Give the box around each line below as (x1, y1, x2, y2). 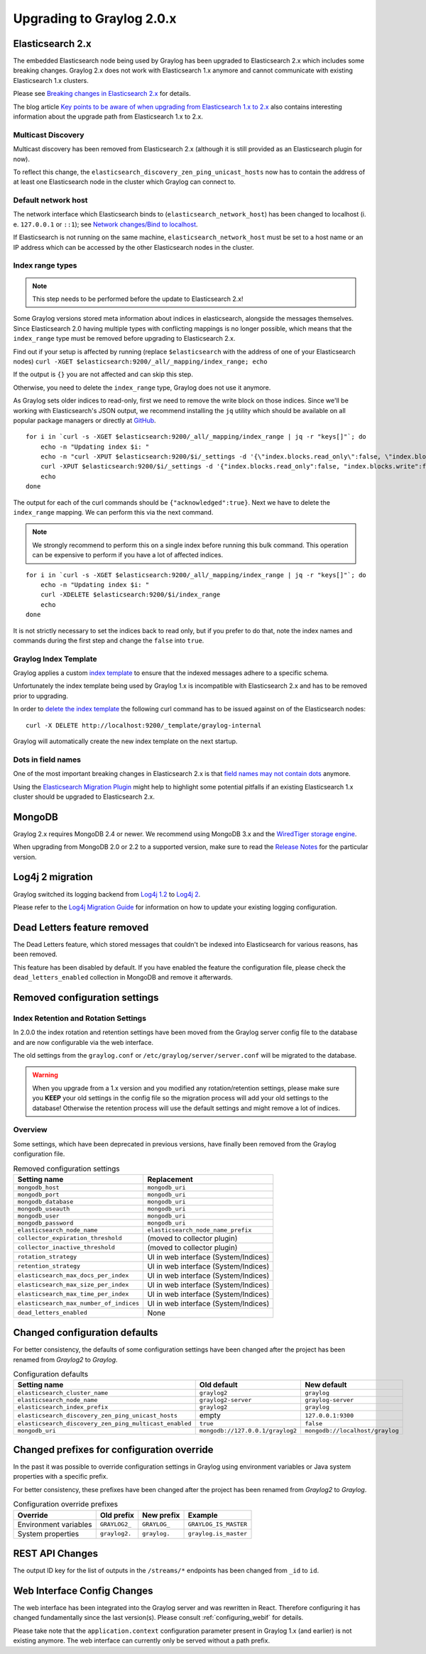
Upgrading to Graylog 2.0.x (13, 11, 177, 26)
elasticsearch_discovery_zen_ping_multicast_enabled (17, 1420, 192, 1428)
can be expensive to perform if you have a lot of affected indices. (32, 551, 224, 559)
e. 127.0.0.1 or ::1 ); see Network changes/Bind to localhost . (13, 220, 198, 229)
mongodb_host (17, 1183, 60, 1191)
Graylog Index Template (13, 654, 97, 664)
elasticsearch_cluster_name (17, 1389, 109, 1397)
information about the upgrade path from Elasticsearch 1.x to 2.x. (13, 112, 204, 121)
